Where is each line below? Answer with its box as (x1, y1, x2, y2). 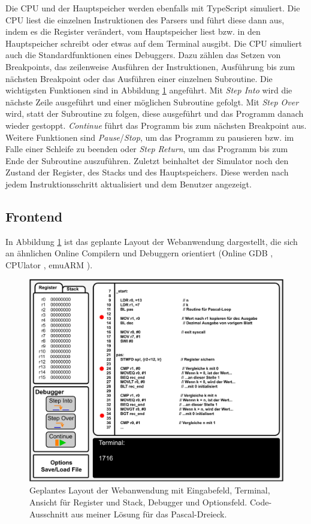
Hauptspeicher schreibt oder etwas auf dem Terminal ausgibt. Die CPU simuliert (5, 37, 302, 49)
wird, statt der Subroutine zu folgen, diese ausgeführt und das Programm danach (5, 107, 304, 120)
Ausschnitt (29, 507, 69, 520)
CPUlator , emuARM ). (5, 258, 93, 271)
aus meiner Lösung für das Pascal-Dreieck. (71, 507, 227, 520)
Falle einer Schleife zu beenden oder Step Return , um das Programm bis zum (5, 143, 288, 155)
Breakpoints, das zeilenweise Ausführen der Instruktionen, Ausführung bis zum (5, 60, 295, 72)
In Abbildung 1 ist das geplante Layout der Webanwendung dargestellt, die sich (5, 235, 298, 247)
